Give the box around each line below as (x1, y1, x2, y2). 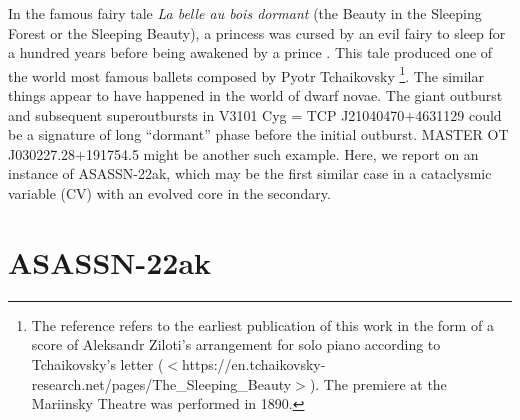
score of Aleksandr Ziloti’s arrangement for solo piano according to (31, 334, 441, 355)
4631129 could (415, 104, 502, 125)
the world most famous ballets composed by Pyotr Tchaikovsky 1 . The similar (8, 62, 484, 86)
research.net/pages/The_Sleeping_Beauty (31, 373, 292, 394)
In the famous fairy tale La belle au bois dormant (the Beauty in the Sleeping (8, 3, 482, 23)
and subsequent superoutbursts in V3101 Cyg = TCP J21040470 (8, 104, 405, 125)
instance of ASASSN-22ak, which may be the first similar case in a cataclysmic (8, 163, 492, 184)
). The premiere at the (309, 373, 447, 394)
